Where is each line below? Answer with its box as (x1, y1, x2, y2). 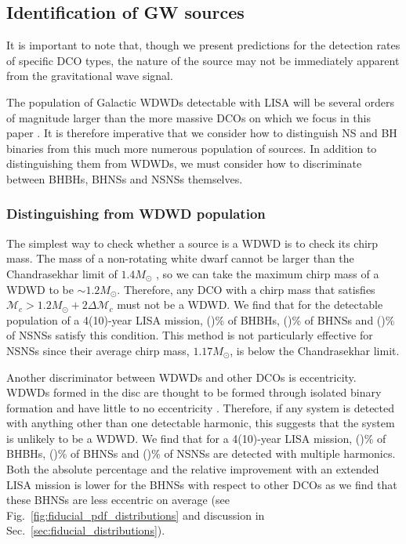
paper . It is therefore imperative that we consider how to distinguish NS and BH (6, 125, 397, 141)
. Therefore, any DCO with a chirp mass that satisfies (117, 281, 375, 297)
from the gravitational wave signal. (6, 67, 173, 84)
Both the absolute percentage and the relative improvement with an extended (6, 461, 379, 477)
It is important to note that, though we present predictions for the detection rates (6, 37, 401, 53)
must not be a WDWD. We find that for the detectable (117, 296, 383, 313)
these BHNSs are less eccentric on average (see (6, 491, 230, 508)
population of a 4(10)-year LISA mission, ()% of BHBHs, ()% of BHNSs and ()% (6, 311, 395, 328)
